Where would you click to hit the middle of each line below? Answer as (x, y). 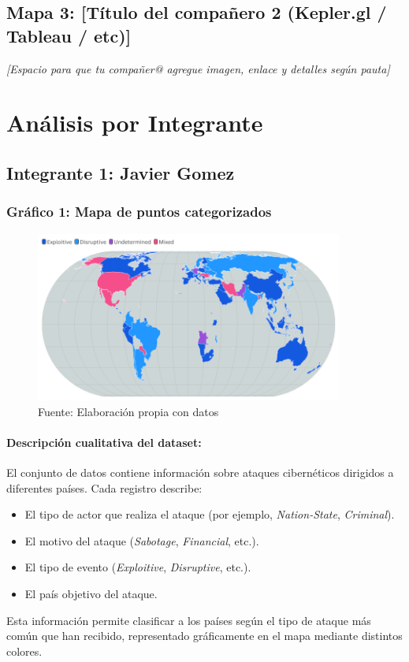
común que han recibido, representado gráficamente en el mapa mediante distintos (204, 636)
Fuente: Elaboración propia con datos (128, 411)
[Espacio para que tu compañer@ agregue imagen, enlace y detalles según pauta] (198, 68)
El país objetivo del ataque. (91, 593)
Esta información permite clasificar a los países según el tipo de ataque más (189, 620)
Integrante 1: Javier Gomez (121, 172)
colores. (24, 651)
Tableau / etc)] (69, 35)
